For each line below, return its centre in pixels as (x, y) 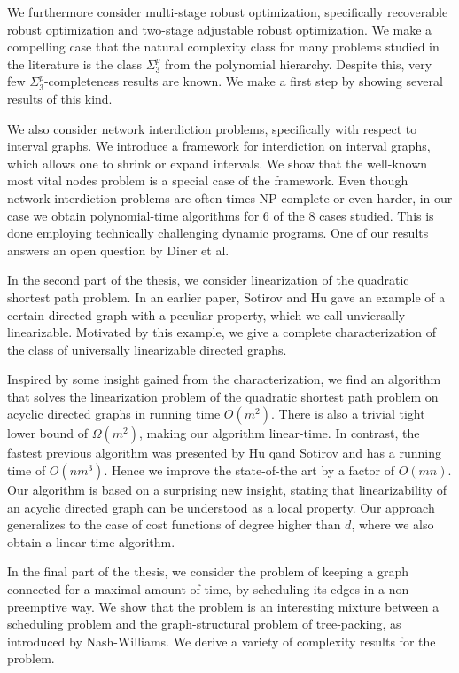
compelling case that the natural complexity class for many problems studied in (223, 47)
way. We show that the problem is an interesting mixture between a (255, 606)
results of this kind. (60, 98)
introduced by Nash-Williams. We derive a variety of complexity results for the (222, 641)
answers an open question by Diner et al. (118, 250)
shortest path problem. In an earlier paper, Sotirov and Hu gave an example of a (226, 297)
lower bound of (48, 433)
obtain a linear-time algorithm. (91, 541)
